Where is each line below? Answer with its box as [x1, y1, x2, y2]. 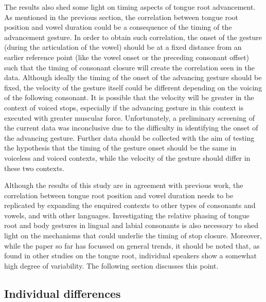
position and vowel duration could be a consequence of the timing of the [4, 22, 232, 32]
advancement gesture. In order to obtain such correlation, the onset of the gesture [4, 31, 262, 42]
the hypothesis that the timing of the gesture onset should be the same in [4, 142, 237, 153]
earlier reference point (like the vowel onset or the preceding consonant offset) [4, 51, 250, 62]
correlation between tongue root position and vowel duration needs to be [4, 190, 234, 200]
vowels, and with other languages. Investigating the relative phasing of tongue [4, 210, 250, 220]
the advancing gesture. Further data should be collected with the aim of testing [4, 132, 255, 143]
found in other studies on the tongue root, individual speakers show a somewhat [4, 250, 257, 261]
